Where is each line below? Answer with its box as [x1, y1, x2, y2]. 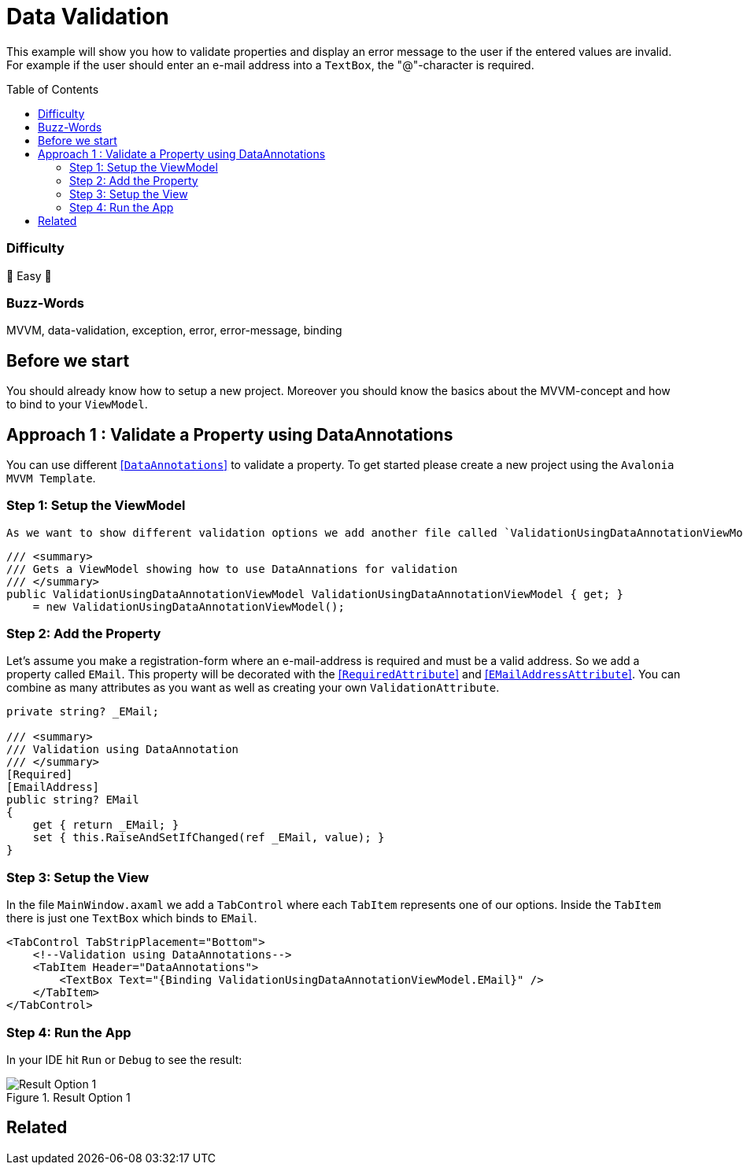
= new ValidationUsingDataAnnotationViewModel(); [32, 600, 345, 613]
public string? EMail [6, 793, 139, 807]
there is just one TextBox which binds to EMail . [6, 911, 257, 925]
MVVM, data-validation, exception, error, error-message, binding [6, 323, 342, 338]
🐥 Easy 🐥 [6, 268, 52, 283]
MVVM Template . [6, 471, 96, 485]
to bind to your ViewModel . [6, 397, 148, 412]
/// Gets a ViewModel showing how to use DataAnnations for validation [6, 562, 458, 575]
